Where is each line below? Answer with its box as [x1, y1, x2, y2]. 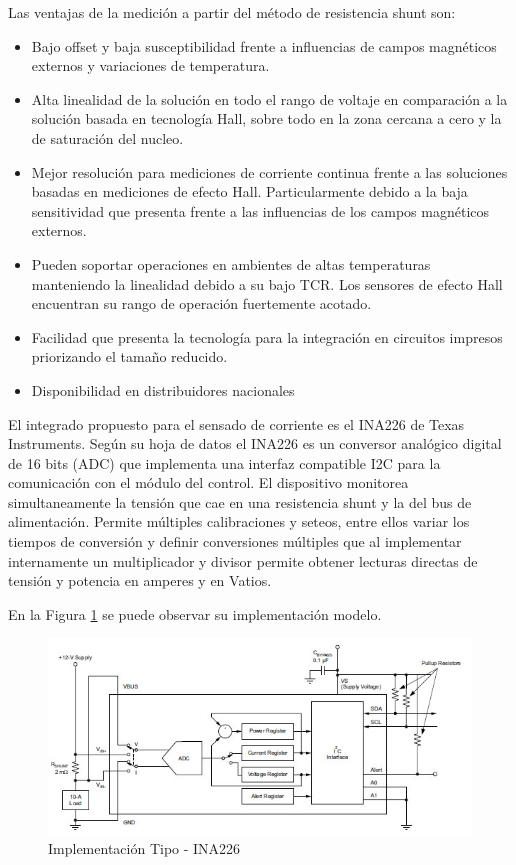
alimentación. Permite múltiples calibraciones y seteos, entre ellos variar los [8, 511, 470, 532]
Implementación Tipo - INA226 [48, 838, 241, 859]
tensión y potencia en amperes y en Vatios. [8, 570, 272, 591]
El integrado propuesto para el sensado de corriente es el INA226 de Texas [8, 413, 465, 434]
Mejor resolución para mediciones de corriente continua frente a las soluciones [31, 161, 508, 182]
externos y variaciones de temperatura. [31, 55, 270, 76]
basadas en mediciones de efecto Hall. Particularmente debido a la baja [31, 181, 468, 202]
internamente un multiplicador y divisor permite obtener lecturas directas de [8, 550, 478, 571]
